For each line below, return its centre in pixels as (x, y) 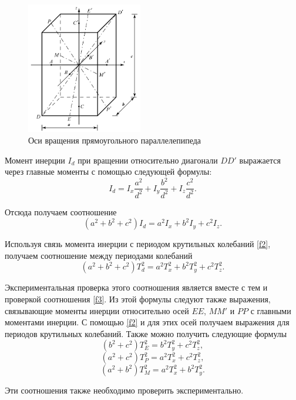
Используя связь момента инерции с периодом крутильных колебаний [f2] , (138, 244)
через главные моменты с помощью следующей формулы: (108, 171)
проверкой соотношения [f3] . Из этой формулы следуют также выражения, (138, 299)
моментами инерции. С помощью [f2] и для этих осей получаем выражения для (147, 322)
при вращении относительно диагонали (148, 160)
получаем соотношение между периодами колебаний (99, 255)
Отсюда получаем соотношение (61, 211)
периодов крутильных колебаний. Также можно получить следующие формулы (146, 333)
